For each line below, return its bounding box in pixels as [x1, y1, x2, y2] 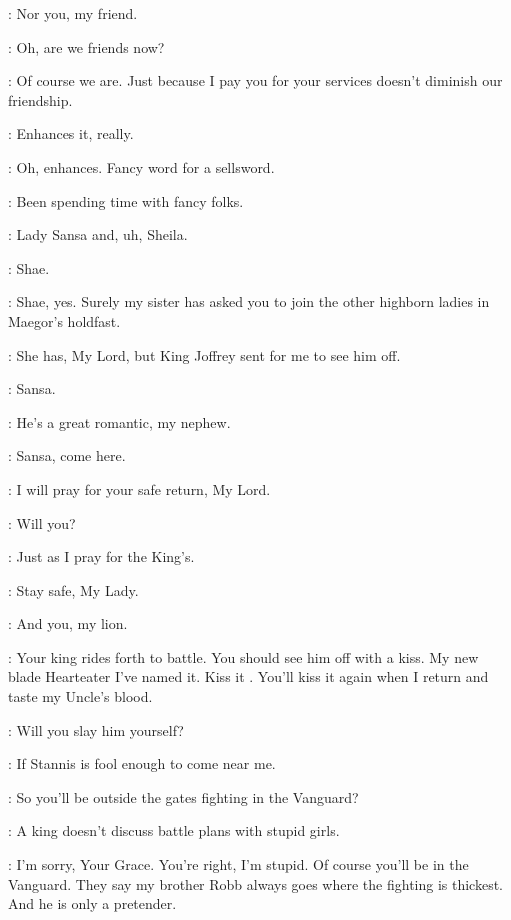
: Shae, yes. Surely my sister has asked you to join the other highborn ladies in [8, 291, 490, 312]
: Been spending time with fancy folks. [8, 190, 244, 211]
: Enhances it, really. [8, 123, 134, 144]
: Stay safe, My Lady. [8, 579, 139, 600]
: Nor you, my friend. [8, 3, 138, 23]
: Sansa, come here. [8, 445, 126, 466]
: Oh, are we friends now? [8, 36, 165, 57]
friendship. [8, 89, 73, 110]
